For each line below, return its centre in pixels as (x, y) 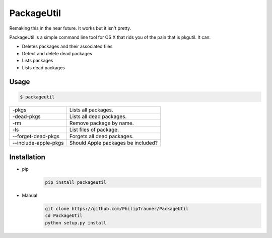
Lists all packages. (91, 110)
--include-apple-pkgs (38, 143)
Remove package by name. (101, 123)
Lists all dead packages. (98, 116)
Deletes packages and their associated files (67, 46)
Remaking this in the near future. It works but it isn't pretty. (70, 28)
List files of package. (94, 130)
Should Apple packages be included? (114, 143)
